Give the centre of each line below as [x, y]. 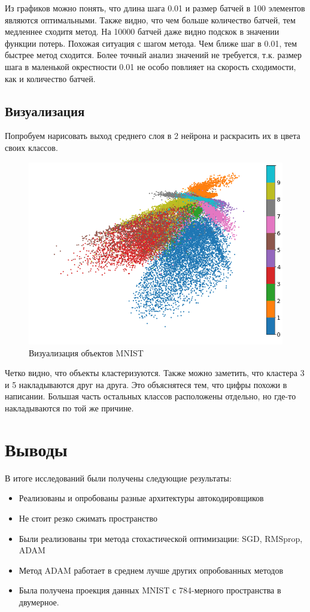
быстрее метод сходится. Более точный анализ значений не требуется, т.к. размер [154, 55]
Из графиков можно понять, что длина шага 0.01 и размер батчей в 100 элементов [155, 8]
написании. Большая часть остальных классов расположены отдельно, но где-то [151, 396]
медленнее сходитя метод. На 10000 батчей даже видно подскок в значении [142, 31]
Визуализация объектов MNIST [86, 352]
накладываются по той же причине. [69, 408]
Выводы [36, 449]
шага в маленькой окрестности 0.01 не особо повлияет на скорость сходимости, [151, 66]
